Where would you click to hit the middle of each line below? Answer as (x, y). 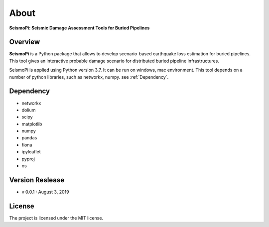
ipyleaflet (31, 152)
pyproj (28, 159)
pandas (29, 138)
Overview (25, 42)
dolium (29, 110)
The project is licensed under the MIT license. (56, 218)
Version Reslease (37, 180)
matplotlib (32, 124)
